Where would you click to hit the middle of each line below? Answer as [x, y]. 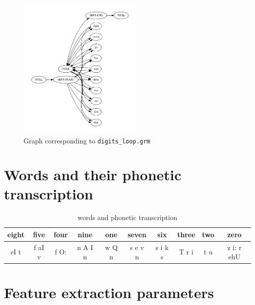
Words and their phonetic [93, 174]
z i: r [234, 247]
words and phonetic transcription [127, 217]
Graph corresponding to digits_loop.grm [87, 141]
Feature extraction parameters [109, 292]
